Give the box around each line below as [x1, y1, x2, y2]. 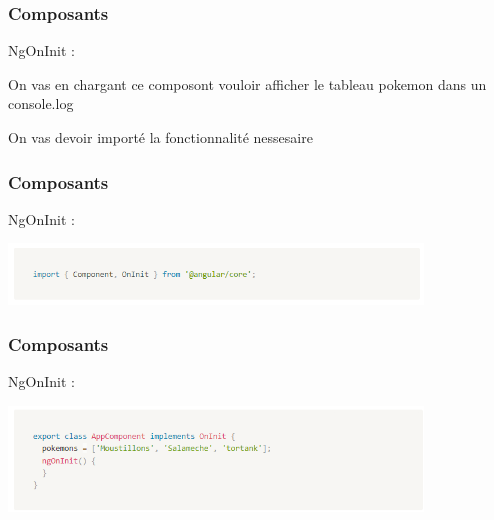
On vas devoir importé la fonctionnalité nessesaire [8, 127, 313, 147]
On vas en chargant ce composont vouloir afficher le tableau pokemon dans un [8, 73, 487, 94]
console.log [8, 93, 74, 114]
